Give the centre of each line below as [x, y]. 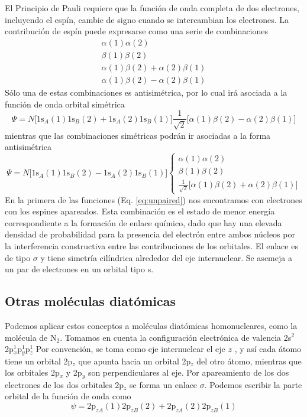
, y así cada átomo [268, 349]
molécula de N [31, 337]
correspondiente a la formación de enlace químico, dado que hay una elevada [143, 222]
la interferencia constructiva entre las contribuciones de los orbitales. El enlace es [151, 245]
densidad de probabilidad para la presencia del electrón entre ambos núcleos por [150, 234]
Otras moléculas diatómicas [91, 301]
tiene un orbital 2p [39, 361]
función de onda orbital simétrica [65, 104]
